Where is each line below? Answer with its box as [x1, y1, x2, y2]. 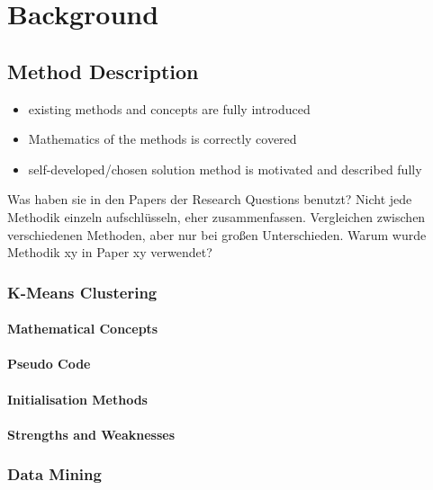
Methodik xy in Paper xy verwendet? [7, 243, 212, 262]
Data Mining [7, 463, 102, 486]
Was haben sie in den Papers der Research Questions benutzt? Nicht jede [7, 190, 412, 209]
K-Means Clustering [7, 281, 158, 303]
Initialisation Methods [7, 389, 148, 408]
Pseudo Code [7, 354, 91, 373]
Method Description [7, 57, 199, 85]
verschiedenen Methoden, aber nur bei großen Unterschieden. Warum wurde [7, 225, 427, 244]
